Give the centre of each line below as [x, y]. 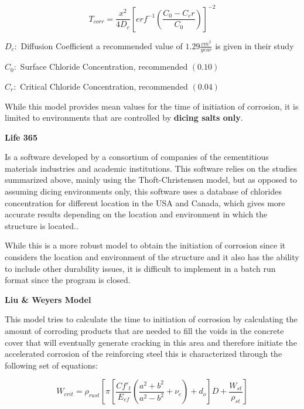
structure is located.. [42, 225]
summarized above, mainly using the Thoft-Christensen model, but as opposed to [151, 180]
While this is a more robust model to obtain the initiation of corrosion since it [145, 245]
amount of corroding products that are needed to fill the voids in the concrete [144, 331]
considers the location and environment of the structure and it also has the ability [152, 257]
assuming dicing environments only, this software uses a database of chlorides [143, 191]
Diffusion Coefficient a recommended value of [102, 45]
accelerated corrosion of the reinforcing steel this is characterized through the [144, 354]
